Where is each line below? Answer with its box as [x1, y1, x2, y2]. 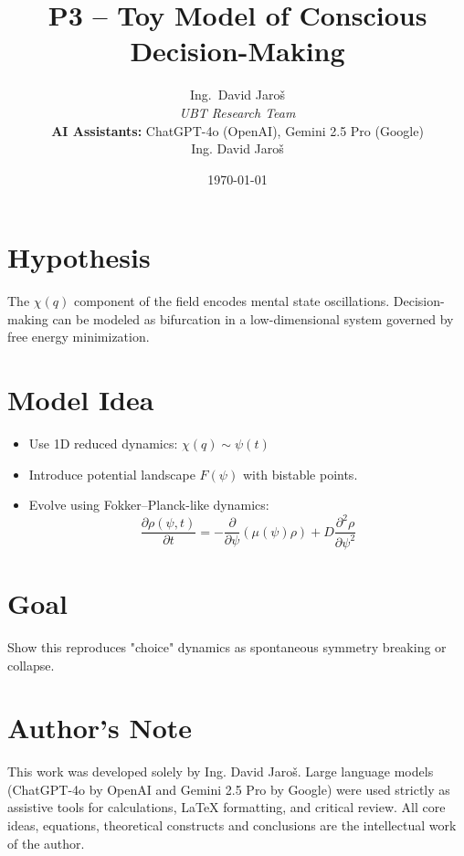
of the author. [7, 833, 85, 852]
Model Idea [7, 381, 154, 418]
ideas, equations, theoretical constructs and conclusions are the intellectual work [7, 816, 457, 835]
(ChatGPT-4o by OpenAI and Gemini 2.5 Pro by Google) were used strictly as [7, 779, 450, 798]
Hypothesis [7, 238, 151, 276]
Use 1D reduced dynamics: [28, 434, 178, 453]
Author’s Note [7, 709, 193, 746]
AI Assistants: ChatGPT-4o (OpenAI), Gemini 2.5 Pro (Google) [51, 121, 424, 140]
